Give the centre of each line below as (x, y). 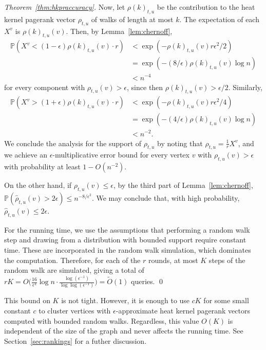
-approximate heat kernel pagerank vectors (183, 310)
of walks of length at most (132, 19)
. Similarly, (245, 87)
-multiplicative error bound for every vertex (121, 155)
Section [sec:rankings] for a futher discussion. (75, 340)
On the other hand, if (38, 185)
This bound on (27, 300)
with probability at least (42, 167)
